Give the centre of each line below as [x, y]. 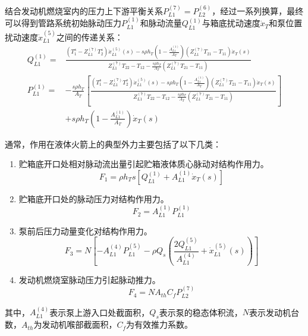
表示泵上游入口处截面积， [100, 312]
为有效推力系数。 [160, 324]
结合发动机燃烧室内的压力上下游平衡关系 [84, 10]
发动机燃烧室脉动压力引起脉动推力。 [89, 279]
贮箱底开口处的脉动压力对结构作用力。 [94, 198]
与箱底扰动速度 [231, 23]
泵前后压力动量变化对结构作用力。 [85, 230]
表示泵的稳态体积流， [201, 312]
